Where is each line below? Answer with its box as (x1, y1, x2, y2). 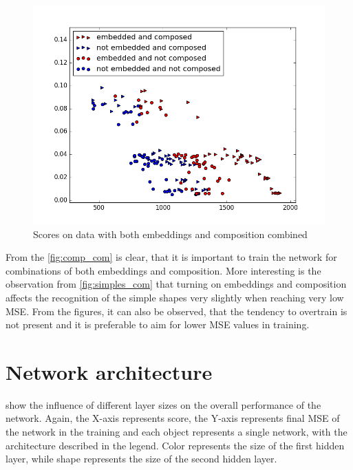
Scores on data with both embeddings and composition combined (33, 226, 308, 241)
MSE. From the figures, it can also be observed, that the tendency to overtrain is (6, 303, 347, 318)
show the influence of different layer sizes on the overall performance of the (6, 397, 321, 412)
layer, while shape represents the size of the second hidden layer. (6, 451, 277, 466)
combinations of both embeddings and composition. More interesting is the (6, 263, 321, 277)
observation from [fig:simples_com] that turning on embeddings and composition (6, 277, 347, 291)
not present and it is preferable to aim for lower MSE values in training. (6, 317, 310, 332)
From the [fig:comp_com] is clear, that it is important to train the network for (6, 250, 337, 264)
